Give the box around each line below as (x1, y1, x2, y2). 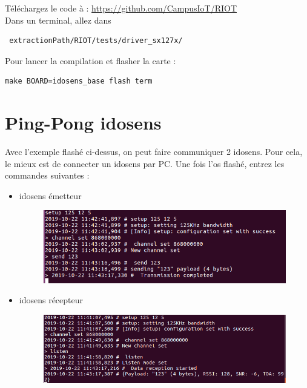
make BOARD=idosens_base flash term (5, 77, 153, 86)
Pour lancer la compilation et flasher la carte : (5, 54, 176, 67)
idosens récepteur (19, 294, 84, 306)
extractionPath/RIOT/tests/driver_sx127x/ (9, 36, 183, 45)
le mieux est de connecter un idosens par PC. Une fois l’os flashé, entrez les (5, 157, 285, 169)
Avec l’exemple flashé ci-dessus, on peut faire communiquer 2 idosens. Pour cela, (5, 145, 303, 158)
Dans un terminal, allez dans (5, 13, 111, 26)
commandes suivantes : (5, 169, 90, 182)
